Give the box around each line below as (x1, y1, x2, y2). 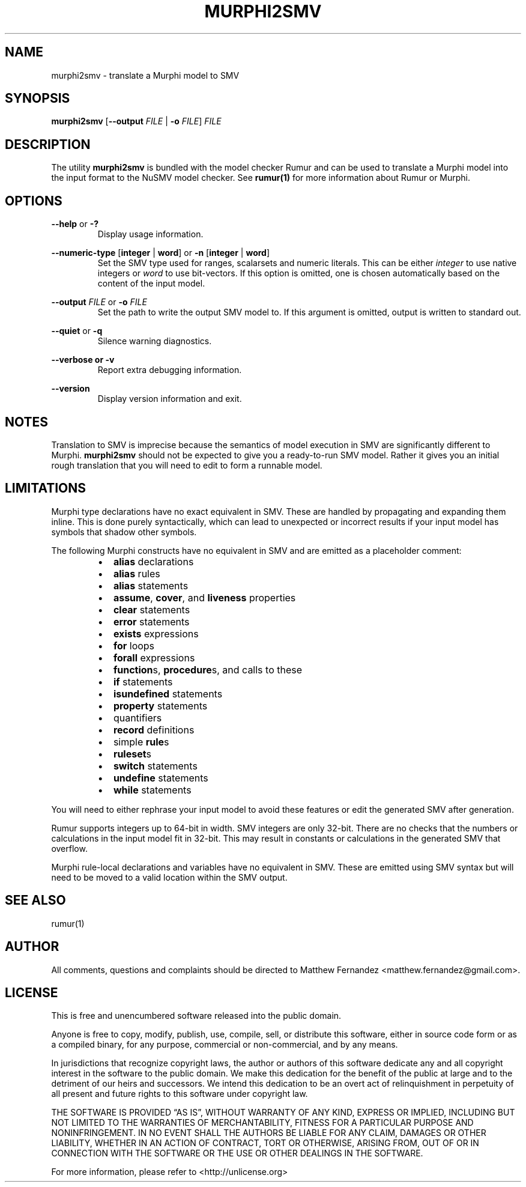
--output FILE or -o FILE (51, 297, 147, 308)
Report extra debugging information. (97, 365, 242, 375)
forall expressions (113, 651, 195, 664)
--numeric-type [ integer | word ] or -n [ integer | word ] (51, 247, 270, 258)
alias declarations (113, 555, 194, 568)
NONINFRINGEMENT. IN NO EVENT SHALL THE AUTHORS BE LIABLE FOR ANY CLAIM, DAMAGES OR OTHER (51, 1128, 486, 1138)
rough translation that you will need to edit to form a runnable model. (51, 460, 322, 470)
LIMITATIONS (5, 481, 86, 496)
